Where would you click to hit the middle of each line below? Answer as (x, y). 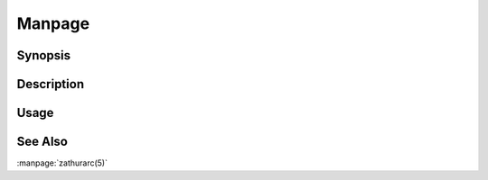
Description (51, 84)
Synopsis (44, 55)
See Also (42, 142)
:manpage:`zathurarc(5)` (62, 163)
